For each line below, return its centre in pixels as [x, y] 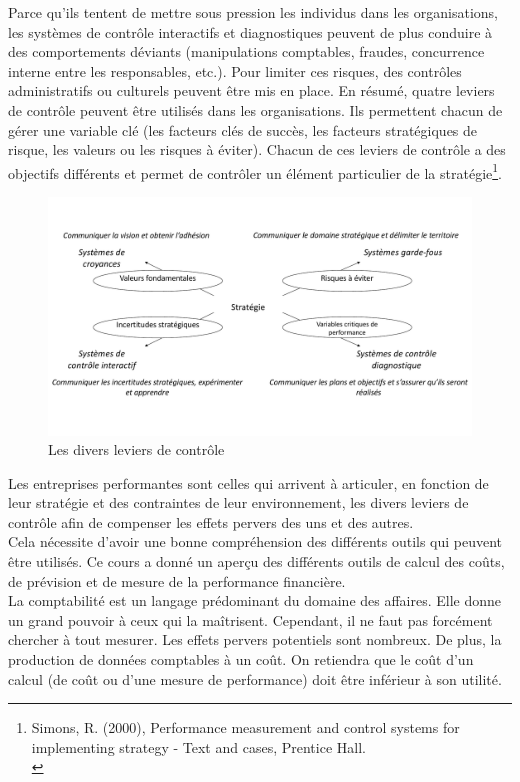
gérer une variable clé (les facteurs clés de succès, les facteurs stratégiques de [243, 129]
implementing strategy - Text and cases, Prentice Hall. [198, 746]
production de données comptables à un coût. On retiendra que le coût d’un [241, 659]
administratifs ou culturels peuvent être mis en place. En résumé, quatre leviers [251, 90]
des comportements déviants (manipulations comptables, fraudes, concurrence [246, 51]
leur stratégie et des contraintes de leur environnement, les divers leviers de [238, 502]
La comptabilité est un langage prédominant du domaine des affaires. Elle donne [255, 600]
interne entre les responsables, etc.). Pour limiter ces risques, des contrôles [235, 70]
